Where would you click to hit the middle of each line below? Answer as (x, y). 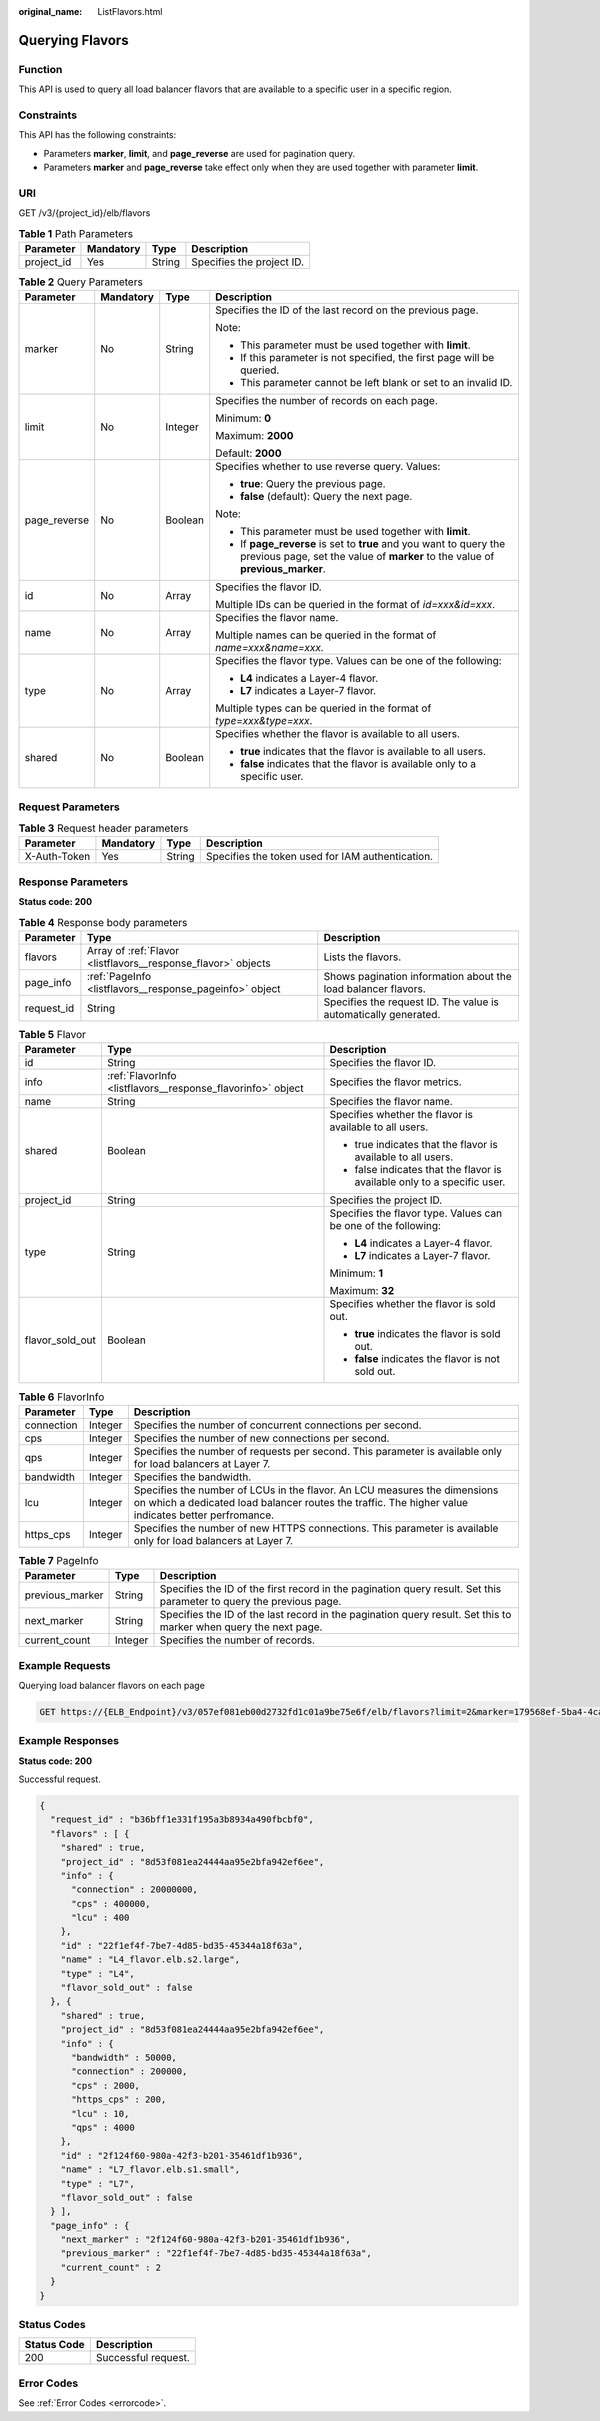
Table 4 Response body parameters (103, 922)
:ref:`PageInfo (119, 976)
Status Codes (52, 2324)
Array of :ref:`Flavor (133, 950)
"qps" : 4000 (103, 2127)
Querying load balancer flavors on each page (111, 1685)
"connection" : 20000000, (135, 1889)
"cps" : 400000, (111, 1903)
